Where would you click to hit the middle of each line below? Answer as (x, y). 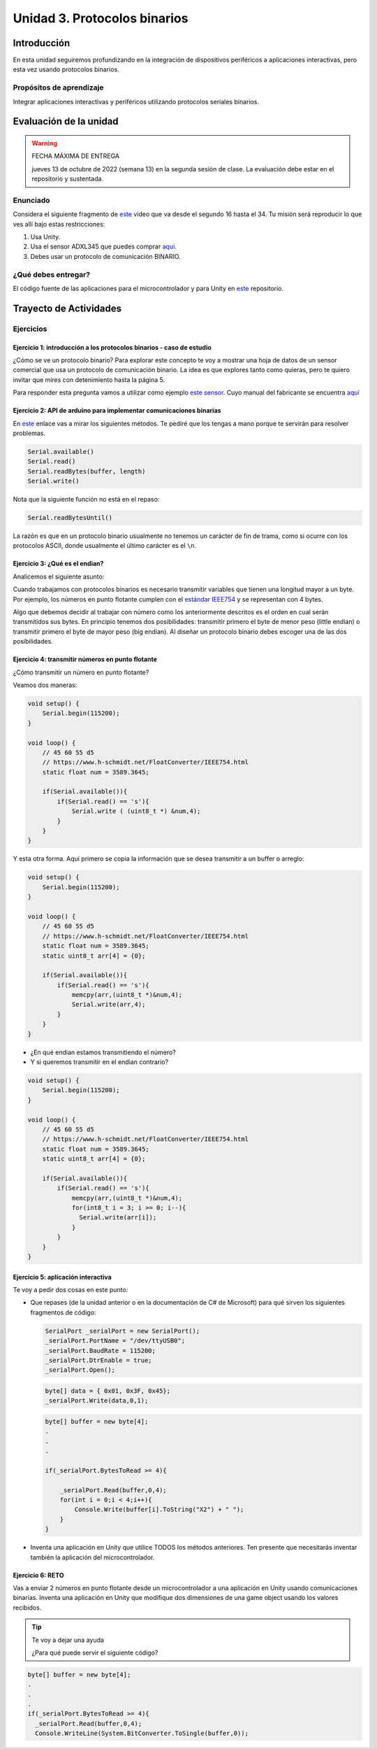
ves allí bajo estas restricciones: (59, 224)
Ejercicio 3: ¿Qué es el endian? (58, 564)
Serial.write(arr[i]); (118, 1218)
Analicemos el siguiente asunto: (59, 576)
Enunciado (31, 200)
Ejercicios (30, 329)
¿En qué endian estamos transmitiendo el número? (103, 1052)
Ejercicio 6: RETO (38, 1575)
